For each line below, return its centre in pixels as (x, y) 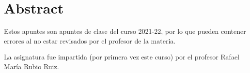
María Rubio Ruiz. (31, 66)
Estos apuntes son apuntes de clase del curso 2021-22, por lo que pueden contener (125, 31)
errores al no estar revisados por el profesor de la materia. (90, 40)
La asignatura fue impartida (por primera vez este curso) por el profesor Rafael (122, 57)
